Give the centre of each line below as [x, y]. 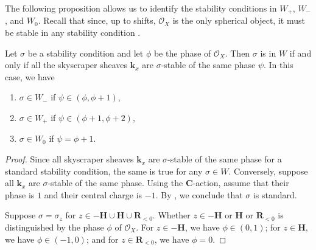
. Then [237, 53]
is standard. [275, 194]
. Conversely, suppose [268, 171]
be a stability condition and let [86, 53]
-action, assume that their [241, 183]
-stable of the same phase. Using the [115, 183]
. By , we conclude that [199, 194]
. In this [279, 65]
